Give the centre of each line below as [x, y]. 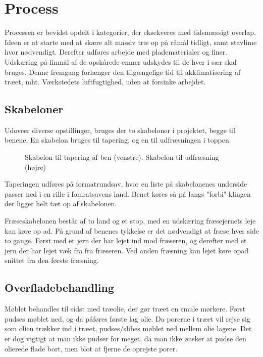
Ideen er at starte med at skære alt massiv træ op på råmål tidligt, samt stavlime [131, 42]
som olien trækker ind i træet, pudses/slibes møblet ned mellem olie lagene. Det [128, 328]
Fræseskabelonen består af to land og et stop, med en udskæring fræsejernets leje [130, 221]
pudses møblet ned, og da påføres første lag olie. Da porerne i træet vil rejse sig [127, 318]
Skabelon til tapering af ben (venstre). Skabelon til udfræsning [122, 157]
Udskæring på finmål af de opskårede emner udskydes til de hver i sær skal [121, 61]
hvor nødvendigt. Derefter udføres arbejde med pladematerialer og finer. [116, 52]
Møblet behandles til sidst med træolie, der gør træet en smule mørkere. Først [125, 309]
